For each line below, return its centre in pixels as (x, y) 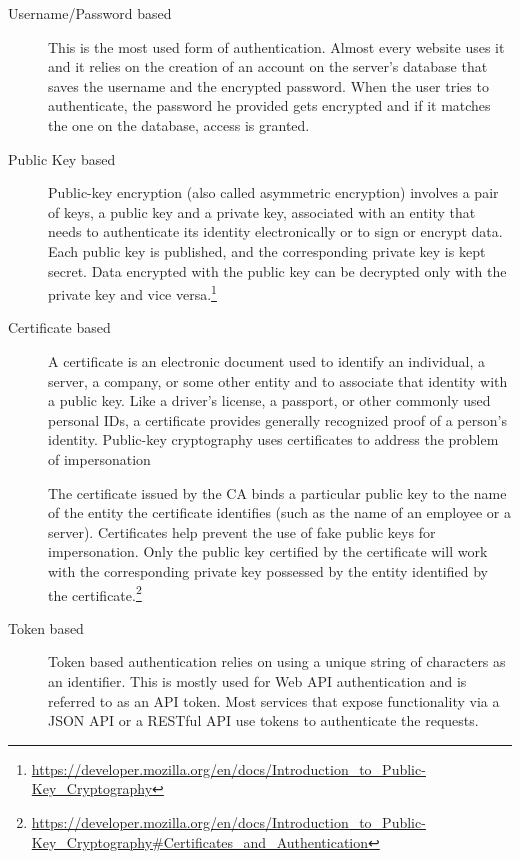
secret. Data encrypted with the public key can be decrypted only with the (277, 270)
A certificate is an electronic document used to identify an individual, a (266, 360)
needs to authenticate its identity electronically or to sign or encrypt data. (275, 231)
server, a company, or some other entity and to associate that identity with (278, 380)
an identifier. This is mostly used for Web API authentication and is (257, 680)
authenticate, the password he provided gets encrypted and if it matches (269, 105)
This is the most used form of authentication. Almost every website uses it (276, 46)
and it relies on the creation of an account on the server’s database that (268, 66)
